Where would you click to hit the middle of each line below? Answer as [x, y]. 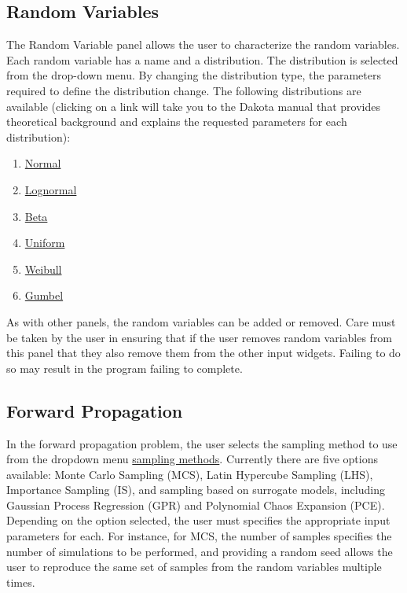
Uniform [45, 243]
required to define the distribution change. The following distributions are [184, 90]
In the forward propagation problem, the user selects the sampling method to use [202, 443]
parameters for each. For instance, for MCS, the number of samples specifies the [199, 536]
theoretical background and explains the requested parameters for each [177, 122]
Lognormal [51, 189]
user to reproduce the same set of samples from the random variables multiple [194, 567]
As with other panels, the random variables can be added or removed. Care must [201, 321]
